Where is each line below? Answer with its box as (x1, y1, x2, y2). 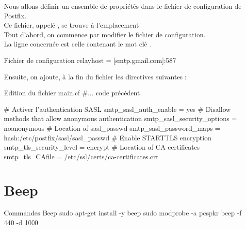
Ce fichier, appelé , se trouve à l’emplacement (4, 20, 139, 30)
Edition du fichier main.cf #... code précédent (4, 88, 140, 98)
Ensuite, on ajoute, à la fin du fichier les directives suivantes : (4, 71, 187, 81)
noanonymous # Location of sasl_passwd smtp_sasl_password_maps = (4, 122, 220, 133)
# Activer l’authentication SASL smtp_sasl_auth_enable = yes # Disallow (4, 104, 231, 114)
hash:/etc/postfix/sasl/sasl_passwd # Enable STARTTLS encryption (4, 132, 212, 142)
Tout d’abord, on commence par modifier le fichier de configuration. (4, 29, 206, 39)
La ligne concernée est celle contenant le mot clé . (4, 39, 151, 49)
